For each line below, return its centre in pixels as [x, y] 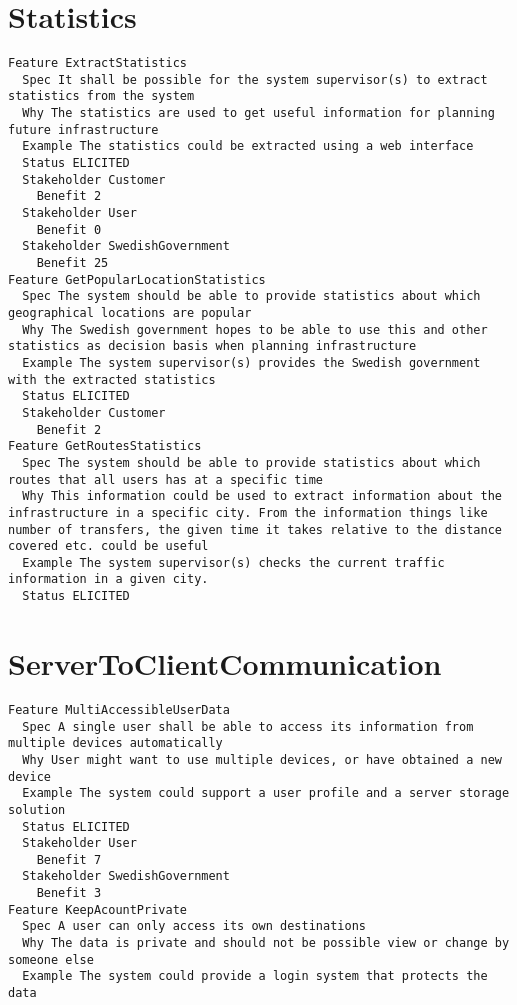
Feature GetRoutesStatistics [105, 446]
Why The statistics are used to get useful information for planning [258, 113]
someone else [51, 959]
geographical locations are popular [130, 312]
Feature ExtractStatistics [97, 63]
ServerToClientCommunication [225, 662]
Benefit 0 [69, 229]
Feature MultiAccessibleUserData [119, 709]
